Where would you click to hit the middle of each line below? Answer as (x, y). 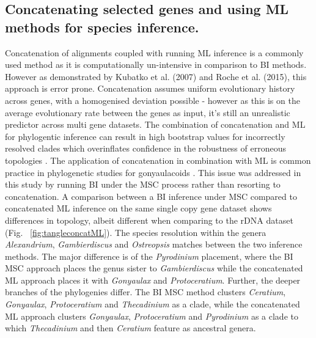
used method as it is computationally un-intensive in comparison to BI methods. (156, 64)
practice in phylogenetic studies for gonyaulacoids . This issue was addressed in (153, 172)
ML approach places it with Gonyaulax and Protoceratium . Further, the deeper (153, 280)
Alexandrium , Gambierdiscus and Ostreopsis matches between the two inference (154, 244)
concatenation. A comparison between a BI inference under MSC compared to (151, 196)
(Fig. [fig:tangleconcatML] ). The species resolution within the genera (136, 232)
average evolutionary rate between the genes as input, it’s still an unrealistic (148, 112)
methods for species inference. (102, 27)
